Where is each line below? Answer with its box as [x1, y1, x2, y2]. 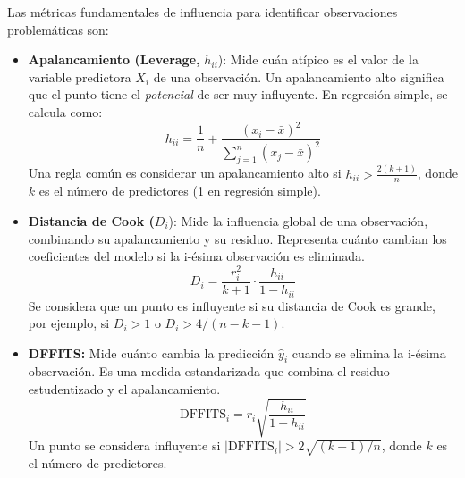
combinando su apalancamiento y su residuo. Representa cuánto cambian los [28, 229, 447, 247]
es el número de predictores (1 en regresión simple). [38, 181, 321, 200]
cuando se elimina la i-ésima [292, 343, 446, 362]
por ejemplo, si [28, 314, 110, 332]
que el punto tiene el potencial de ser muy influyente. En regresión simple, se [28, 85, 448, 104]
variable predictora [28, 67, 131, 86]
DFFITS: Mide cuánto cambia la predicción [28, 343, 275, 362]
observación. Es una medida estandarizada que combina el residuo [28, 362, 390, 381]
